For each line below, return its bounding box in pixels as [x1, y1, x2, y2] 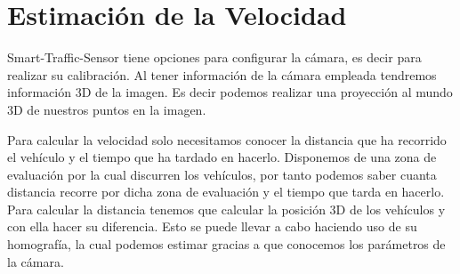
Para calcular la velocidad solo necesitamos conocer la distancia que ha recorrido [7, 130, 447, 149]
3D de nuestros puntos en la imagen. [7, 100, 206, 118]
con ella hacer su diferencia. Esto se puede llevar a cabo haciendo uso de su [7, 217, 417, 236]
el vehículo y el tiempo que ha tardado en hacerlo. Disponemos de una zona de [7, 148, 437, 166]
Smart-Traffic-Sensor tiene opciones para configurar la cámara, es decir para [7, 48, 422, 67]
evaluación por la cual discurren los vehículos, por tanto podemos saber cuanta [7, 165, 437, 183]
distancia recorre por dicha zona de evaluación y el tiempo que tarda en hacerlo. [7, 182, 445, 201]
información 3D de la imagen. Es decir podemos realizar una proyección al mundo [7, 83, 453, 101]
